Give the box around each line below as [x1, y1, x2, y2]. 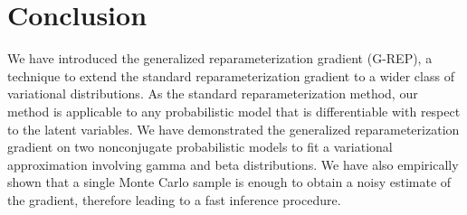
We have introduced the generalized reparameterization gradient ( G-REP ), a [7, 49, 433, 68]
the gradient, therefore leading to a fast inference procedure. [7, 190, 341, 209]
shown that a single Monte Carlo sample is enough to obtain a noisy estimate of [7, 173, 452, 192]
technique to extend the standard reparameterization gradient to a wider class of [7, 66, 454, 85]
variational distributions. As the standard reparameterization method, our [7, 84, 418, 103]
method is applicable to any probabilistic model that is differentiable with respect [7, 101, 461, 120]
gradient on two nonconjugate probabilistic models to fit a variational [7, 137, 393, 156]
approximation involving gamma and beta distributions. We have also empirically [7, 154, 459, 173]
